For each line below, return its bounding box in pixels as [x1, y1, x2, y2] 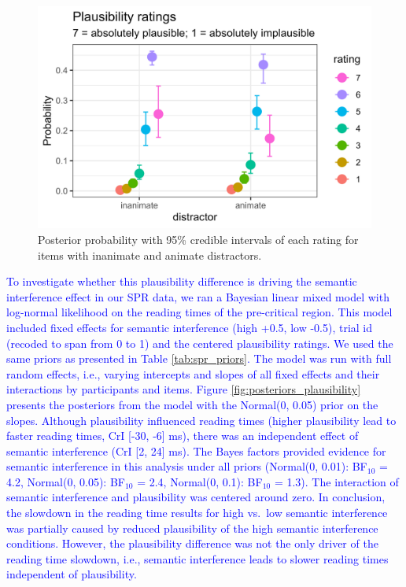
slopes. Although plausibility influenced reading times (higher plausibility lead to [6, 412, 397, 428]
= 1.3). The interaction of [274, 473, 399, 489]
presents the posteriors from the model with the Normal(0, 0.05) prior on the [6, 396, 378, 412]
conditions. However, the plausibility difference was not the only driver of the [6, 535, 378, 552]
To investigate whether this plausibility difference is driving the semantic [6, 273, 357, 290]
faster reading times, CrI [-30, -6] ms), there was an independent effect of [6, 427, 359, 444]
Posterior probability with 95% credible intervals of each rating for [38, 231, 359, 247]
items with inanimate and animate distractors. [38, 246, 262, 263]
